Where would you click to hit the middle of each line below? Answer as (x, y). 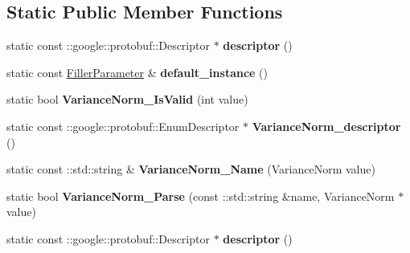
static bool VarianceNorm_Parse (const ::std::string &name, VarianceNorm (201, 196)
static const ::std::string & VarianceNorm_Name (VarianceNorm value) (191, 169)
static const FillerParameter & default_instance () (137, 72)
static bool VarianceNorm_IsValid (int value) (127, 99)
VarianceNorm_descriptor (326, 126)
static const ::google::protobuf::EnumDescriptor (123, 126)
